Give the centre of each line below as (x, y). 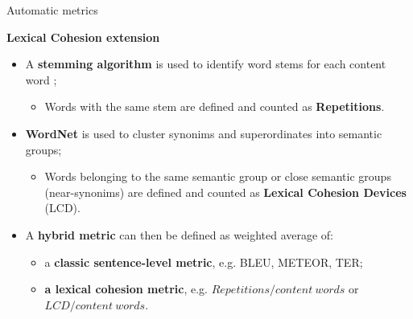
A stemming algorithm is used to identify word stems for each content (206, 64)
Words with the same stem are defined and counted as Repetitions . (215, 106)
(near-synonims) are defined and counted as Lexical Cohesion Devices (225, 192)
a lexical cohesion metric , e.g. (126, 289)
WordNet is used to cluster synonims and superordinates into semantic (204, 133)
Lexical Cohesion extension (83, 37)
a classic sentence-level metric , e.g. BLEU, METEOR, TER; (204, 262)
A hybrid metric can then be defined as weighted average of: (179, 234)
